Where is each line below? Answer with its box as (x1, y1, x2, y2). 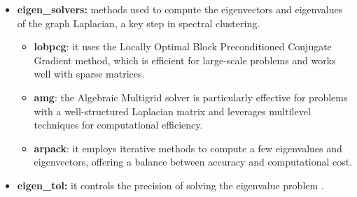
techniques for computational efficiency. (34, 117, 203, 132)
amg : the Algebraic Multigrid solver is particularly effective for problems (34, 89, 348, 104)
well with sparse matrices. (34, 66, 145, 81)
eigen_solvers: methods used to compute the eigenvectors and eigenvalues (17, 2, 343, 16)
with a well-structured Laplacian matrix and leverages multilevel (34, 103, 311, 118)
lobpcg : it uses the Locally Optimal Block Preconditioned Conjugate (34, 39, 332, 54)
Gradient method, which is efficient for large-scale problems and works (34, 52, 336, 67)
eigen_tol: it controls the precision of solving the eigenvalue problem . (17, 177, 324, 192)
